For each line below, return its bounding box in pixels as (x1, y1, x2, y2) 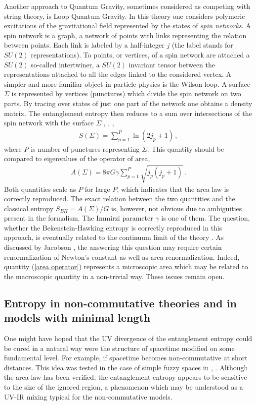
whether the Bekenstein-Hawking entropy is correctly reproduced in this (4, 222, 222, 232)
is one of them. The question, (161, 213, 250, 223)
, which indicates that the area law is (117, 183, 229, 194)
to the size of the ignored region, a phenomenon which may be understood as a (4, 382, 243, 392)
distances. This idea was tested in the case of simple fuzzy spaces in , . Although (4, 362, 248, 372)
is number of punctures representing (31, 143, 140, 154)
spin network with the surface (4, 117, 94, 128)
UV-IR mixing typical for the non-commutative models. (4, 391, 172, 402)
